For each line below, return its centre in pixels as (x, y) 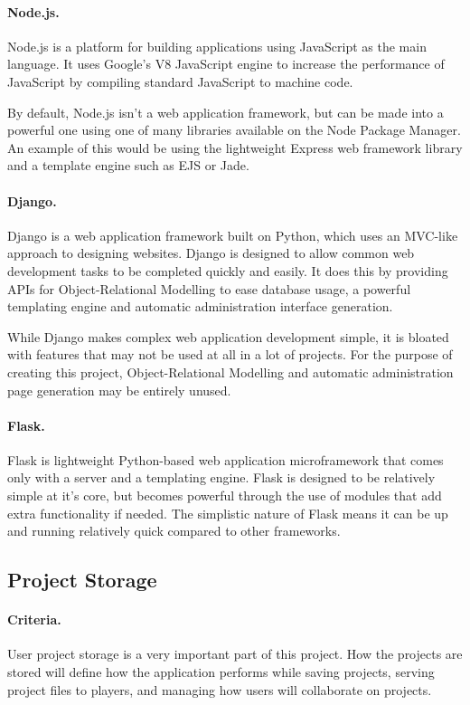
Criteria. (34, 619)
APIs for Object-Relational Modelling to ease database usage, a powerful (209, 288)
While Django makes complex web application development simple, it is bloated (228, 336)
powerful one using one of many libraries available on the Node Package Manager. (234, 130)
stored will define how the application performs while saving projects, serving (221, 672)
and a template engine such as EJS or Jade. (128, 165)
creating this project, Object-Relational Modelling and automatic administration (230, 372)
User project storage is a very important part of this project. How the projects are (235, 654)
